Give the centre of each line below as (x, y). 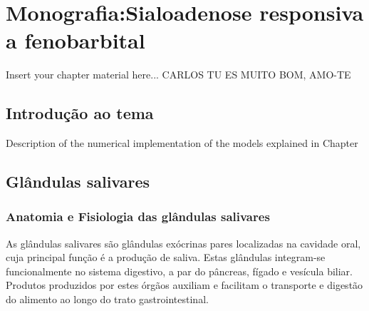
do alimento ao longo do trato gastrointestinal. (107, 299)
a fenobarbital (76, 40)
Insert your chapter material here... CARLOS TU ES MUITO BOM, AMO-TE (178, 75)
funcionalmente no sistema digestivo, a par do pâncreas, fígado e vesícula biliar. (180, 271)
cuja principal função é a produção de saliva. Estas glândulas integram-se (166, 257)
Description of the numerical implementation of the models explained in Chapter (182, 143)
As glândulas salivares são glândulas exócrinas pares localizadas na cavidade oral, (183, 243)
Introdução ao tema (80, 113)
